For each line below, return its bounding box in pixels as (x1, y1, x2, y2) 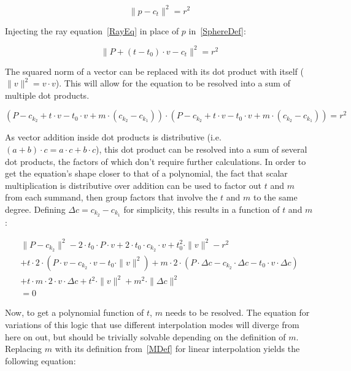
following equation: (5, 354, 76, 367)
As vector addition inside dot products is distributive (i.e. (5, 131, 222, 143)
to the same (253, 191, 298, 204)
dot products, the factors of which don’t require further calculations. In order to (5, 155, 306, 167)
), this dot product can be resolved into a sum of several (96, 142, 307, 155)
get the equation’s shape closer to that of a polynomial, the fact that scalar (5, 167, 288, 180)
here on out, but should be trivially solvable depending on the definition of (5, 330, 286, 343)
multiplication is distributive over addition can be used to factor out (5, 178, 262, 191)
